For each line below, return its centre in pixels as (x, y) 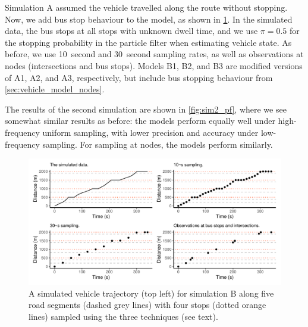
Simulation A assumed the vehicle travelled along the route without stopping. (146, 7)
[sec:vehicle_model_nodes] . (55, 89)
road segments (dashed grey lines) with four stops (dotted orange (147, 305)
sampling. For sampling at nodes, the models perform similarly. (158, 144)
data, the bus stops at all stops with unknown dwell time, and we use (131, 31)
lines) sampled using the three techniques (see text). (123, 316)
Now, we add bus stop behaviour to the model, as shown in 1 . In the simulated (149, 19)
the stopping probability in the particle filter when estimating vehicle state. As (148, 42)
